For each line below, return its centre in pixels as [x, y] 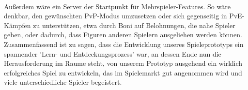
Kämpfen [17, 25]
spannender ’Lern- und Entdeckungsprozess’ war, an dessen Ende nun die [113, 53]
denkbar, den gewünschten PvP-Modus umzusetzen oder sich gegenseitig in [116, 16]
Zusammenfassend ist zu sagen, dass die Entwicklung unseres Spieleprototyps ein [124, 44]
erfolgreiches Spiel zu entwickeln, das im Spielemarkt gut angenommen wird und [123, 72]
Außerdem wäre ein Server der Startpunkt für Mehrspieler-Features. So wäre [117, 6]
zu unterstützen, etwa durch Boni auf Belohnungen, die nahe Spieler [134, 25]
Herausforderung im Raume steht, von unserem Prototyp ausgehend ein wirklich [123, 63]
